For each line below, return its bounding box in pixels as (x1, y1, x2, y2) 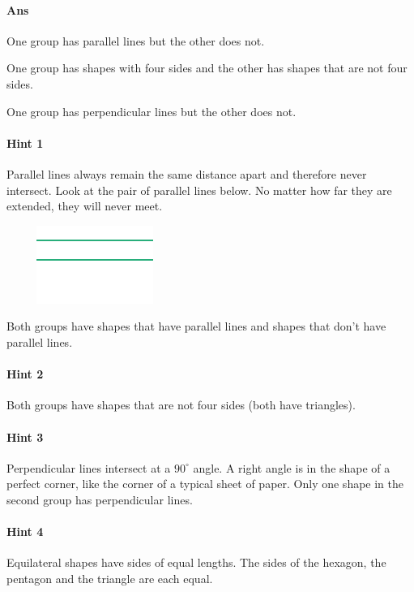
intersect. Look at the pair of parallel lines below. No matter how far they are (6, 181, 392, 198)
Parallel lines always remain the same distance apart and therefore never (6, 165, 367, 182)
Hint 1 (6, 134, 44, 151)
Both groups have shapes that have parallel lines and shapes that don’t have (6, 318, 386, 335)
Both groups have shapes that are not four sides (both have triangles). (6, 396, 356, 413)
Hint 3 (6, 428, 44, 445)
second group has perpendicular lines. (6, 490, 193, 508)
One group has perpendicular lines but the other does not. (6, 102, 297, 119)
